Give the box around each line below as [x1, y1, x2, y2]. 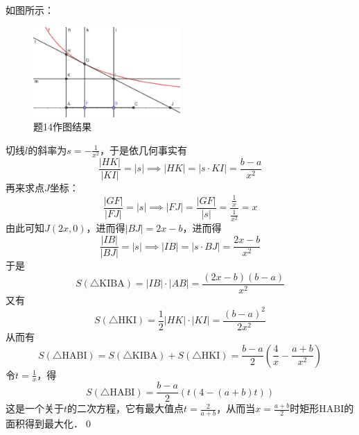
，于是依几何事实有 [99, 142, 187, 157]
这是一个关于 [6, 401, 64, 416]
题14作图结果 [33, 119, 91, 134]
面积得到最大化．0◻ [6, 416, 94, 431]
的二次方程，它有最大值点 [67, 401, 184, 416]
